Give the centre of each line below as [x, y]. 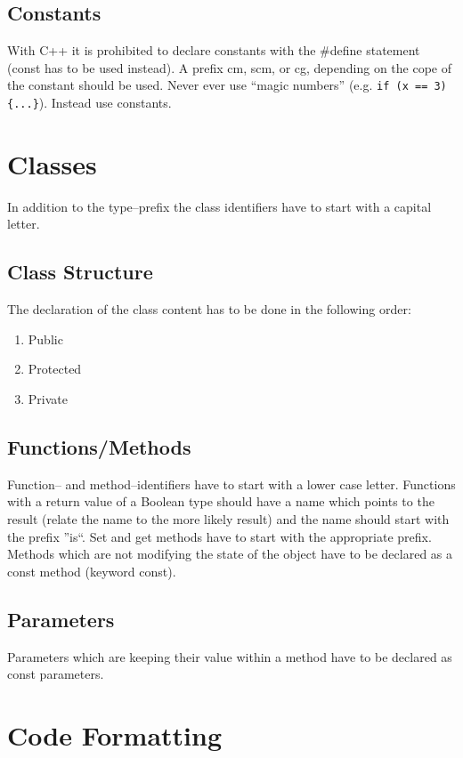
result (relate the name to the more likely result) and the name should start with [228, 518]
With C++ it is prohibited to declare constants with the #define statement [214, 50]
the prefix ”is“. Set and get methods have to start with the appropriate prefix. [219, 536]
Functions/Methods [99, 446]
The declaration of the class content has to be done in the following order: [209, 309]
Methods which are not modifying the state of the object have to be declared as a [230, 554]
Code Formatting [115, 734]
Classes [52, 163]
